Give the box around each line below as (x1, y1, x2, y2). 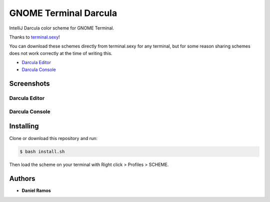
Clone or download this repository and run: (9, 135, 97, 141)
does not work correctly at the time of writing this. (9, 50, 112, 56)
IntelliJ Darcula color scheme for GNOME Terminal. (9, 25, 114, 31)
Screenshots (9, 79, 50, 88)
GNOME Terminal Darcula (9, 7, 117, 18)
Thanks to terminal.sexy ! (9, 34, 60, 40)
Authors (9, 174, 35, 183)
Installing (9, 122, 39, 130)
